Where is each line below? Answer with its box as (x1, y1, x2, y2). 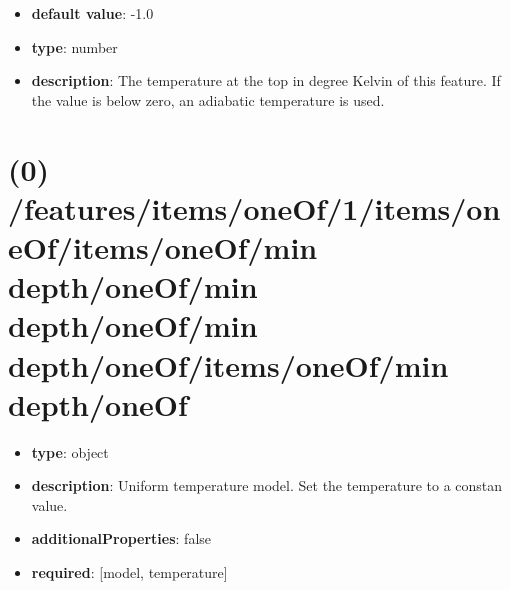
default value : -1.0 (31, 3, 154, 23)
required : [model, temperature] (31, 562, 228, 582)
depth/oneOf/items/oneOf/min (8, 344, 449, 385)
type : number (31, 36, 118, 57)
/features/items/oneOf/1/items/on (8, 187, 501, 228)
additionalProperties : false (31, 528, 212, 549)
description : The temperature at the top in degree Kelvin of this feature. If (31, 70, 501, 91)
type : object (31, 441, 109, 462)
